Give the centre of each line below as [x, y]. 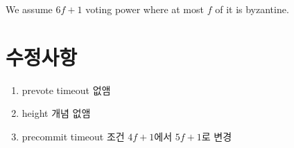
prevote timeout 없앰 [66, 90]
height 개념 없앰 [56, 113]
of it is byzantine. [252, 9]
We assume [29, 9]
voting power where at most [145, 9]
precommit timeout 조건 [73, 136]
